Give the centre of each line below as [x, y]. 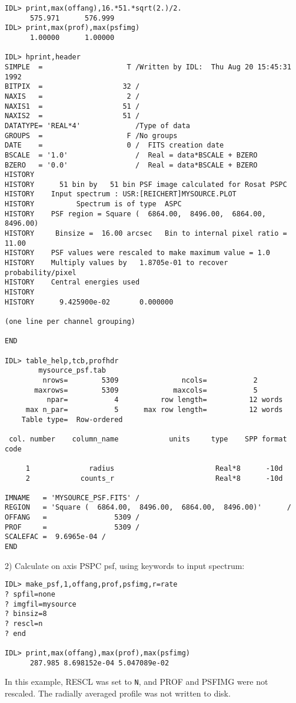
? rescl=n [24, 623]
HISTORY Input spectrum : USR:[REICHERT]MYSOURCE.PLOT [121, 194]
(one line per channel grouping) [70, 322]
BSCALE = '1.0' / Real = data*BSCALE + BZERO [131, 155]
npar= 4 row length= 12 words [165, 400]
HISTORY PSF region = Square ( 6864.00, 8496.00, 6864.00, [135, 214]
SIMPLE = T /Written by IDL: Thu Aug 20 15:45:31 [148, 67]
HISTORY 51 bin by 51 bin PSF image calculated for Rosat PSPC [146, 184]
